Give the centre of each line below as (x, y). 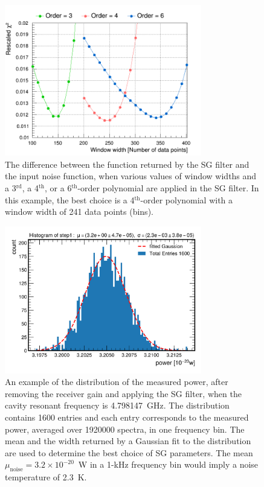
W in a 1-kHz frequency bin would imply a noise (168, 464)
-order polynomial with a (187, 199)
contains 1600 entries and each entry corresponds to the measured (127, 417)
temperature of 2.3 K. (46, 477)
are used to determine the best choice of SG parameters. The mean (129, 452)
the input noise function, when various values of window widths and (131, 176)
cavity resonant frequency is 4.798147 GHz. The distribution (117, 405)
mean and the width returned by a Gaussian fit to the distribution (128, 441)
